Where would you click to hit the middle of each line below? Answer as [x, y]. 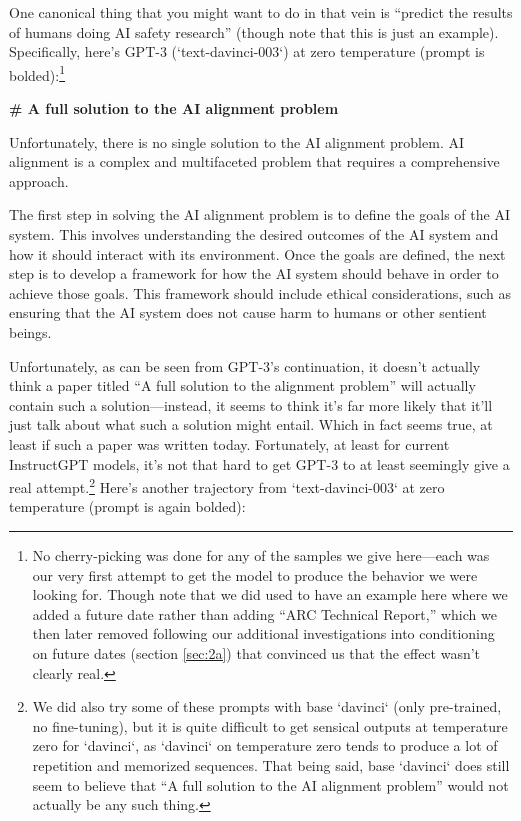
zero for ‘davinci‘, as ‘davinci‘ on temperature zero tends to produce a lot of [265, 745]
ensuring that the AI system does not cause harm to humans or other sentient [248, 312]
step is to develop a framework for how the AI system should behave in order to [254, 273]
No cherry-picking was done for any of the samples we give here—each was [261, 554]
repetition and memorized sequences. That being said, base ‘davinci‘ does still [271, 764]
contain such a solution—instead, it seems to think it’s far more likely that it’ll [251, 404]
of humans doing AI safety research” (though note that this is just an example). [254, 31]
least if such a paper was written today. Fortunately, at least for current [229, 443]
